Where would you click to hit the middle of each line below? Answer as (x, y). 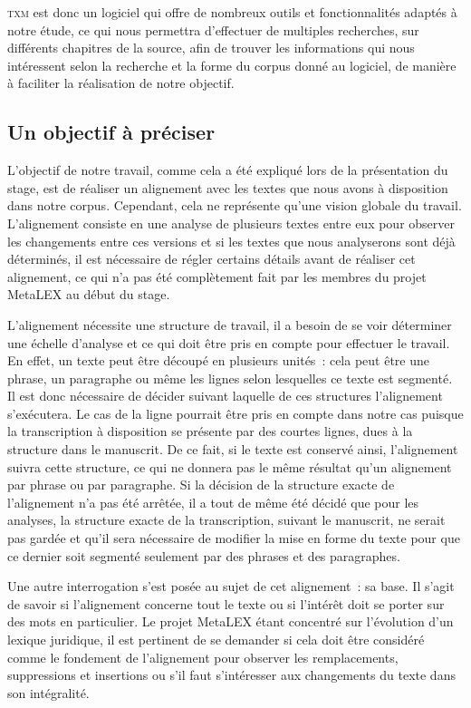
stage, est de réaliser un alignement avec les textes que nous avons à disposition (228, 187)
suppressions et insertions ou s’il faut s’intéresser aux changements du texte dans (231, 675)
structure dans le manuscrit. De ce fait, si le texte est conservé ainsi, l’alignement (233, 449)
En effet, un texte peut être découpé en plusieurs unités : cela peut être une (219, 360)
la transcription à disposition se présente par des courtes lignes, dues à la (210, 431)
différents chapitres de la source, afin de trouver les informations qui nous (211, 48)
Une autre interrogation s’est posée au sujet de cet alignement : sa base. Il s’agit (231, 586)
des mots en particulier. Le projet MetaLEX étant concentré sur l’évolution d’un (231, 621)
